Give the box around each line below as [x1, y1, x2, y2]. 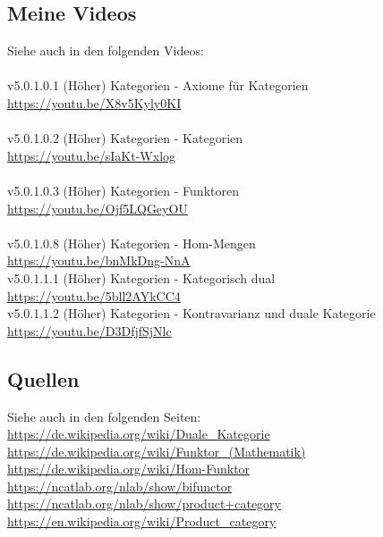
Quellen [7, 365, 80, 392]
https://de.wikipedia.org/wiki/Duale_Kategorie [7, 424, 270, 443]
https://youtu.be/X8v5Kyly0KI [7, 93, 182, 112]
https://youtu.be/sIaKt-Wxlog [7, 146, 176, 164]
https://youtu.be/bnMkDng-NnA [7, 251, 191, 270]
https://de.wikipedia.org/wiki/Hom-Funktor [7, 459, 251, 478]
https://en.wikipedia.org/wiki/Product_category [7, 512, 277, 531]
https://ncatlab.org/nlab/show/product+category [7, 494, 281, 513]
